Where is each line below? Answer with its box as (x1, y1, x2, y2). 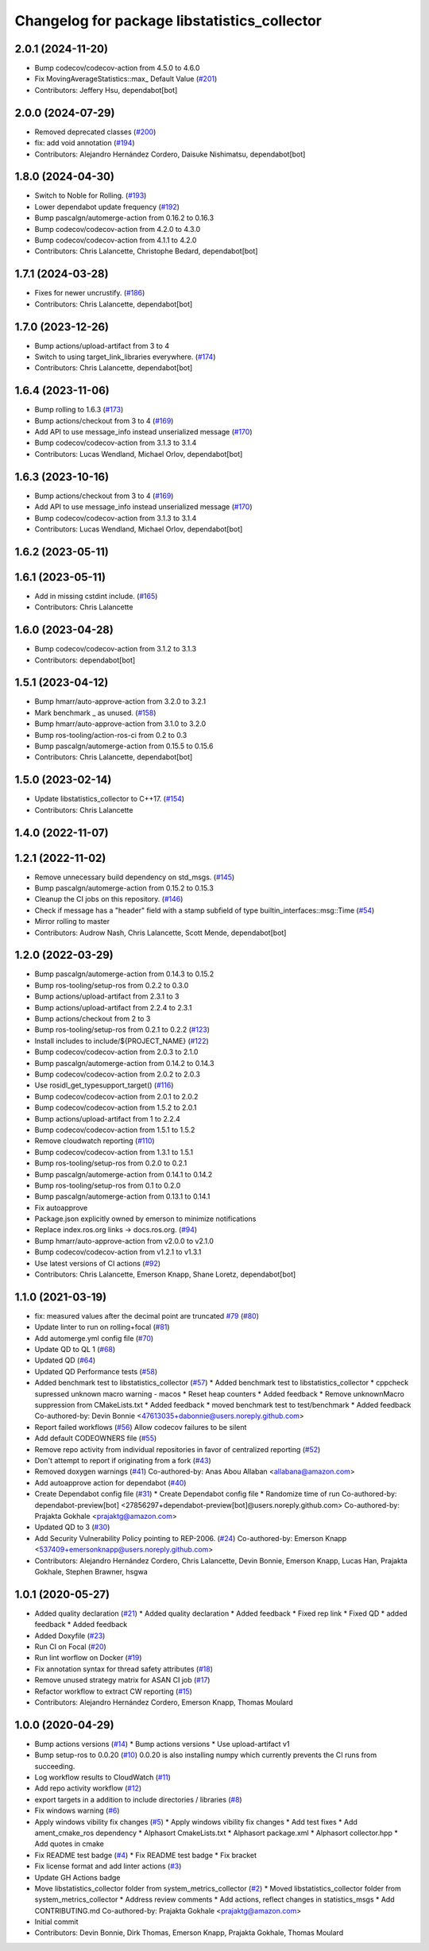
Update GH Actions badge (34, 1872, 121, 1882)
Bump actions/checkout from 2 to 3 (34, 1014, 151, 1024)
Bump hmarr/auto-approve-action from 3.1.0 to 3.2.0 (34, 719, 207, 728)
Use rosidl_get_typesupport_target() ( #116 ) (34, 1080, 174, 1090)
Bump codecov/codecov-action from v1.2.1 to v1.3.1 (34, 1247, 202, 1257)
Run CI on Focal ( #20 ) (34, 1641, 106, 1652)
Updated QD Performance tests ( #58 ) (34, 1366, 158, 1376)
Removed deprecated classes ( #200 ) (34, 127, 157, 137)
